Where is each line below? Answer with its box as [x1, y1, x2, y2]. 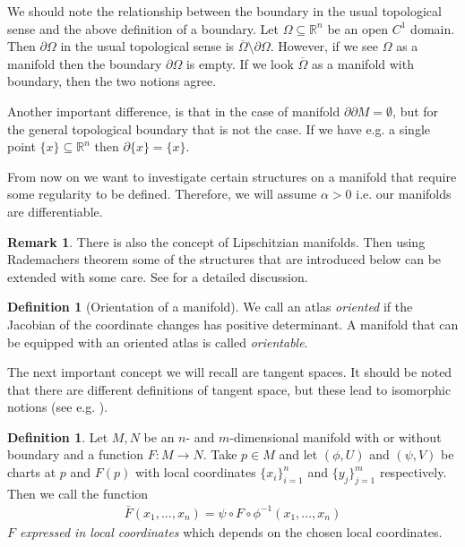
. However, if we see [270, 37, 379, 56]
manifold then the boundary [7, 54, 162, 73]
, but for [392, 101, 439, 120]
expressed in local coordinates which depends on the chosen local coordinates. [20, 522, 443, 541]
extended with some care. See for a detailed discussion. [7, 267, 308, 286]
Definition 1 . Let [7, 427, 108, 446]
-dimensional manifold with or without [229, 427, 442, 446]
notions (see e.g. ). [7, 397, 108, 416]
